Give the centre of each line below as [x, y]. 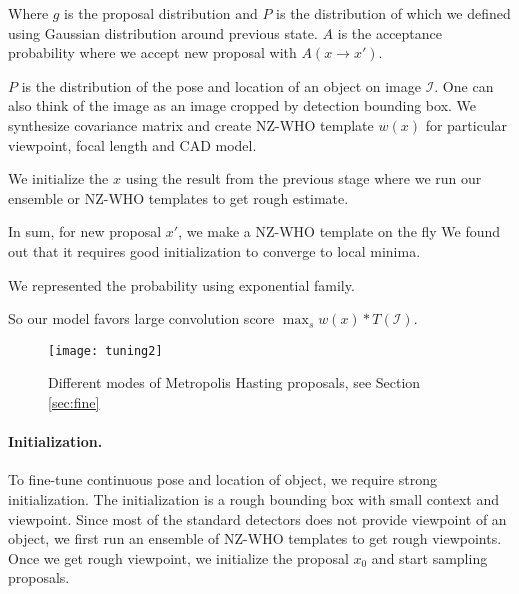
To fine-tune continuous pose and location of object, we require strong [222, 479]
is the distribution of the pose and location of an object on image [221, 85]
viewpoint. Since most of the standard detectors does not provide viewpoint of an [257, 518]
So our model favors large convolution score [141, 318]
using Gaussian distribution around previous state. [163, 32]
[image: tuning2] [105, 350]
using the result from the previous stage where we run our [303, 178]
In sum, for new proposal [85, 231]
